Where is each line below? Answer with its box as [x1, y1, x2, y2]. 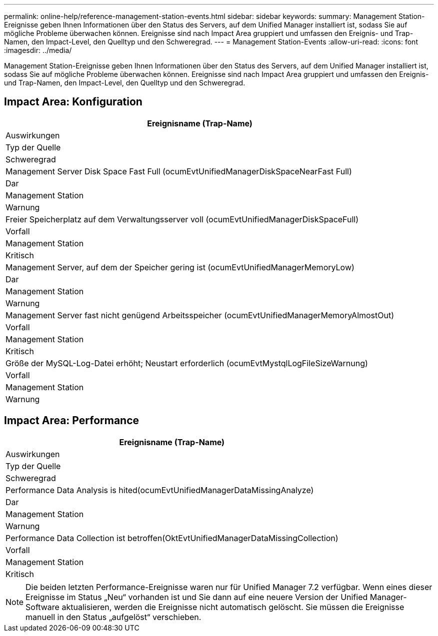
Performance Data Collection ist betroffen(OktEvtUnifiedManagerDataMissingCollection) [5, 533, 338, 543]
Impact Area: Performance [4, 414, 139, 427]
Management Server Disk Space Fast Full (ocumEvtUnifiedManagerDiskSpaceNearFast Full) [5, 166, 352, 176]
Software [25, 602, 59, 612]
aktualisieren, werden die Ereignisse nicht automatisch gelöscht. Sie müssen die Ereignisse [61, 602, 404, 612]
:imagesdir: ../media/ [4, 46, 72, 54]
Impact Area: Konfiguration [4, 95, 142, 108]
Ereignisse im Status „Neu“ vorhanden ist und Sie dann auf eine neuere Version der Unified [25, 592, 368, 602]
